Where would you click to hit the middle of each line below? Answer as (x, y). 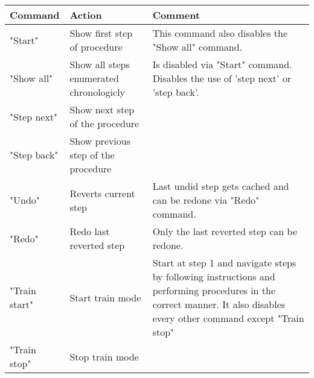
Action (86, 15)
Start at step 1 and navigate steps (224, 263)
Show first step (101, 33)
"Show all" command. (197, 47)
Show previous (100, 141)
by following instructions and (214, 276)
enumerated (94, 78)
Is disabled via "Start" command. (222, 64)
